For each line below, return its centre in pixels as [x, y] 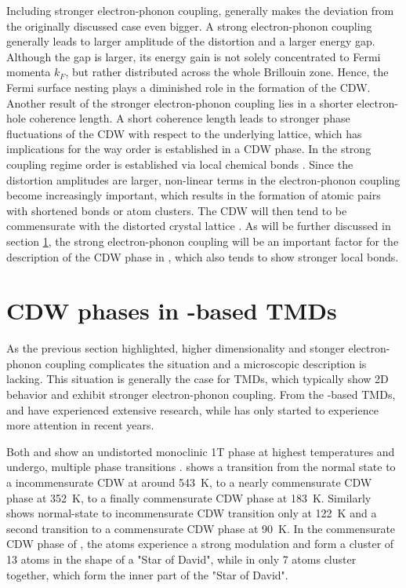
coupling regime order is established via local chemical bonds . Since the [180, 164]
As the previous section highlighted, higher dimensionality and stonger [176, 348]
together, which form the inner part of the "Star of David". [147, 574]
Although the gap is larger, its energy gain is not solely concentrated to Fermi [194, 56]
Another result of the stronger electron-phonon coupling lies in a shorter [180, 102]
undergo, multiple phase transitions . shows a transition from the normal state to [201, 467]
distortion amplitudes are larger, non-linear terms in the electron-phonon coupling [203, 179]
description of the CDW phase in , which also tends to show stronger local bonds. [203, 256]
